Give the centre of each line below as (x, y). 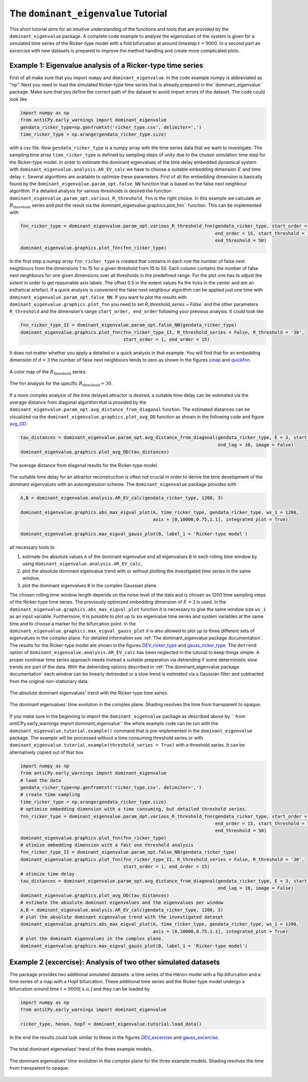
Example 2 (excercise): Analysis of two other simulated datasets (115, 962)
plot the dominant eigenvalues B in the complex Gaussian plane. (90, 585)
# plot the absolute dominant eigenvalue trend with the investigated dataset (122, 917)
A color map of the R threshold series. (48, 372)
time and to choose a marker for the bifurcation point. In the (73, 624)
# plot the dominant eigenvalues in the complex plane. (92, 939)
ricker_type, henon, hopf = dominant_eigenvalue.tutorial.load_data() (111, 1024)
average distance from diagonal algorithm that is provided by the (78, 402)
